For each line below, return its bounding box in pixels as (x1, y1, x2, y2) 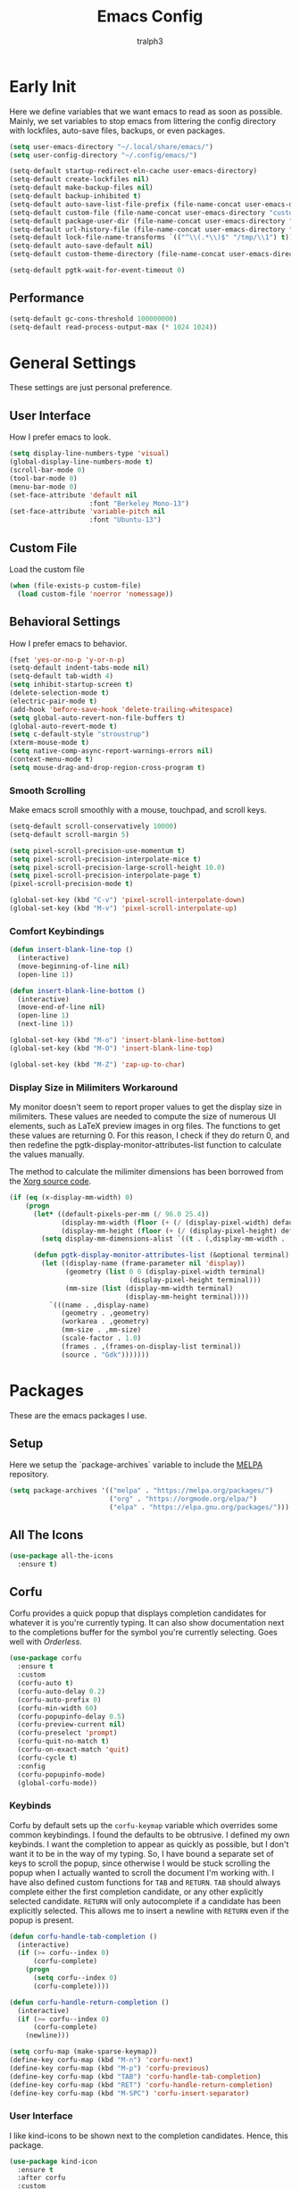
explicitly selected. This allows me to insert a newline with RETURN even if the (9, 1905, 289, 1916)
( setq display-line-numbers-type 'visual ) (9, 449, 170, 458)
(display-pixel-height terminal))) (129, 1275, 262, 1284)
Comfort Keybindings (9, 924, 104, 937)
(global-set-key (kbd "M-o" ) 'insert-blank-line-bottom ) (9, 1036, 226, 1045)
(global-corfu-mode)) (17, 1778, 98, 1787)
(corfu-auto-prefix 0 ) (17, 1695, 102, 1704)
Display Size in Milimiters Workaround (9, 1081, 179, 1093)
